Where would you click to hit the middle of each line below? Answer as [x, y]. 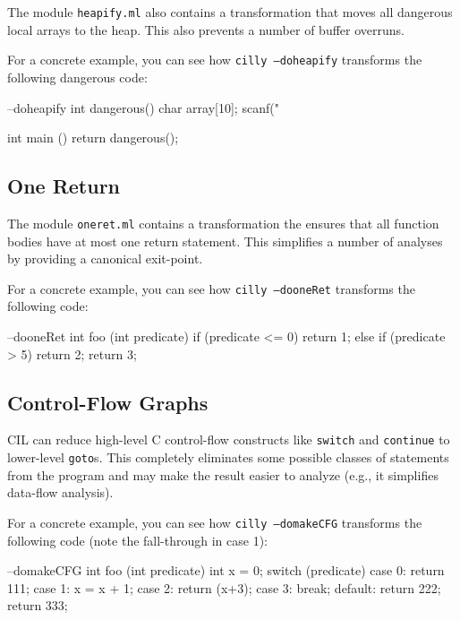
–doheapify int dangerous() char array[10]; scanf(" [143, 107]
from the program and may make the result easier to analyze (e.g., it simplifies [223, 474]
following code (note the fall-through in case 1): [138, 540]
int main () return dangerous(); [93, 138]
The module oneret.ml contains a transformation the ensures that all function [223, 223]
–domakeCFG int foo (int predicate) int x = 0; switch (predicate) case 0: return [226, 570]
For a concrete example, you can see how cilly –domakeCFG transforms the [215, 522]
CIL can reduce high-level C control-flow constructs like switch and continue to [229, 439]
